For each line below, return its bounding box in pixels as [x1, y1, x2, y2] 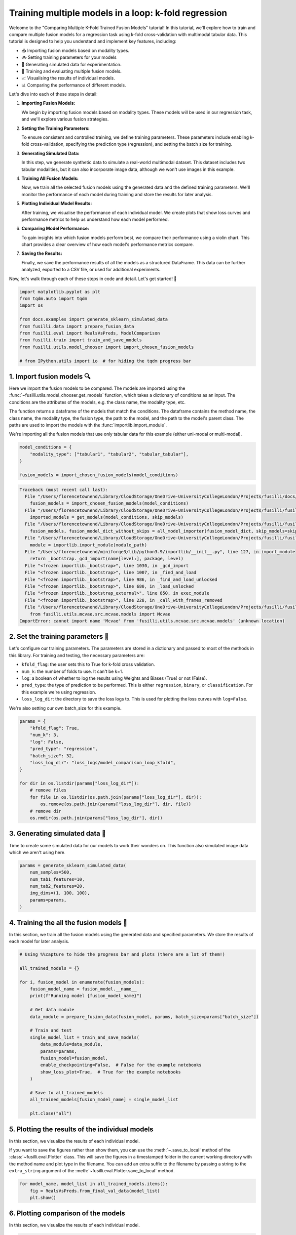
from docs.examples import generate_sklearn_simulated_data [19, 317, 168, 322]
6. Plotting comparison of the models [9, 1209, 125, 1218]
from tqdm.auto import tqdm [19, 296, 87, 301]
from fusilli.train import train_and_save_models [19, 337, 142, 343]
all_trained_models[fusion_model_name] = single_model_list [30, 1097, 179, 1103]
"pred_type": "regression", [30, 746, 98, 752]
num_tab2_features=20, [30, 883, 85, 889]
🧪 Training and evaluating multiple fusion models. [21, 68, 122, 74]
